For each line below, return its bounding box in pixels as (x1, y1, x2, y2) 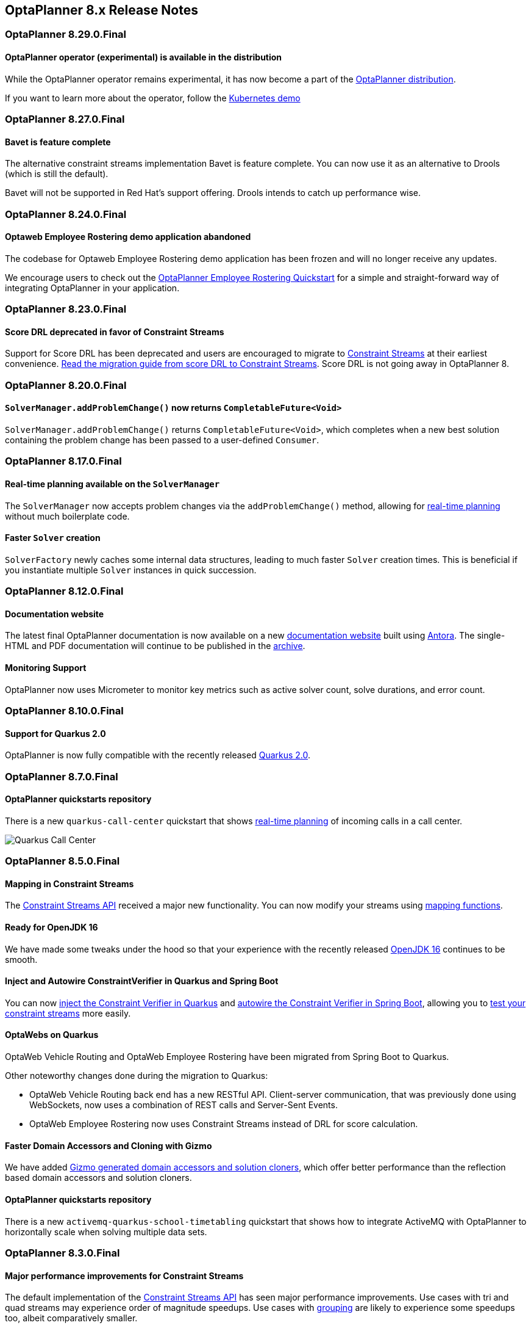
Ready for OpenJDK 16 (5, 922, 98, 933)
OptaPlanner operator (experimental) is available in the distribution (5, 52, 282, 63)
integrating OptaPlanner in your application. (5, 282, 180, 293)
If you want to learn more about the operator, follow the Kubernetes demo (5, 92, 301, 103)
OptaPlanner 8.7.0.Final (5, 770, 118, 783)
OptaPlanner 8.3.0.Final (5, 1246, 120, 1259)
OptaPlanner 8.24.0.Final (5, 208, 127, 220)
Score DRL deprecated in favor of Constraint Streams (5, 326, 224, 337)
